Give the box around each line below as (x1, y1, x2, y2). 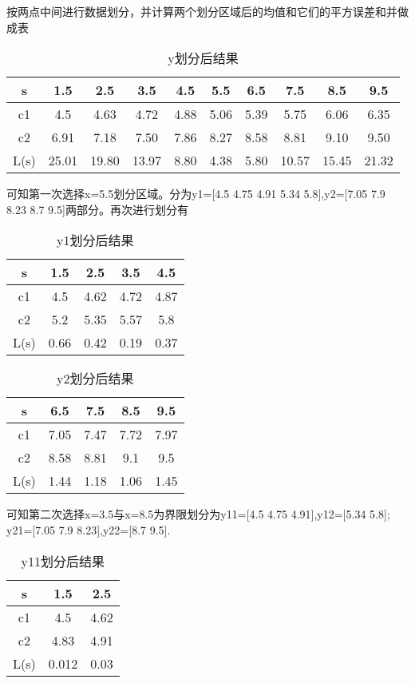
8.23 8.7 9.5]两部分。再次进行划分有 (6, 201, 188, 217)
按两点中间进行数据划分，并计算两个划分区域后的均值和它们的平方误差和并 (6, 3, 397, 19)
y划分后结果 (168, 49, 239, 68)
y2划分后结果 (57, 369, 134, 388)
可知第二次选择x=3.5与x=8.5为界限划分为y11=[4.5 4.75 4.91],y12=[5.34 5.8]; (6, 506, 390, 522)
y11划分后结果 (21, 551, 105, 570)
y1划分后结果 (57, 231, 134, 250)
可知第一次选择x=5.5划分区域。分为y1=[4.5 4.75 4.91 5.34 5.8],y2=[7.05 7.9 (6, 185, 385, 202)
